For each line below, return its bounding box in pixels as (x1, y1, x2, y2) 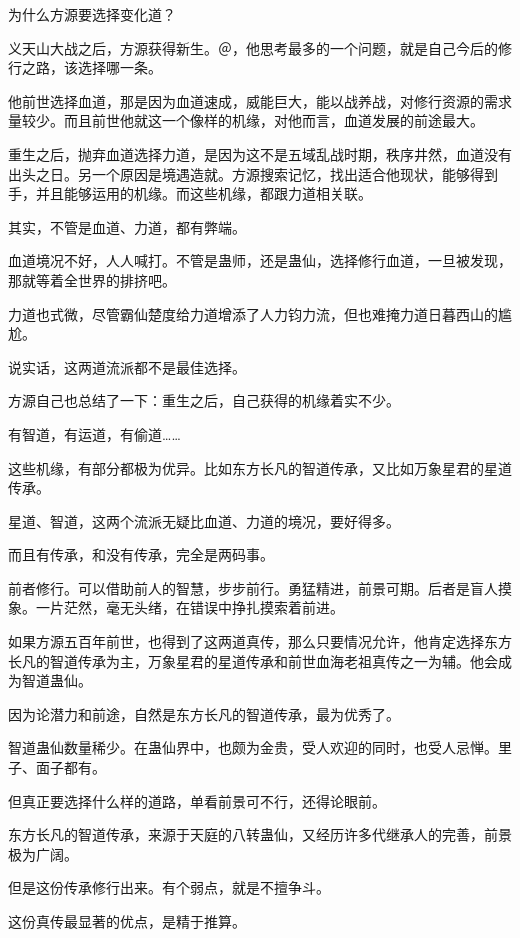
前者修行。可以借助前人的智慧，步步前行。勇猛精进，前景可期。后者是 (8, 577, 470, 598)
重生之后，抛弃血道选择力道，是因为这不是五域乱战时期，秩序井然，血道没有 (8, 143, 512, 164)
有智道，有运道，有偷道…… (8, 423, 181, 444)
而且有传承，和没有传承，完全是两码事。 (8, 544, 274, 565)
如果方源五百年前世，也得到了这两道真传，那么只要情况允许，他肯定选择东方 (8, 631, 512, 652)
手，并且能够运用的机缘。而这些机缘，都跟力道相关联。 (8, 183, 372, 204)
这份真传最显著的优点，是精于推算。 (8, 911, 246, 931)
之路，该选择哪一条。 (21, 57, 162, 78)
